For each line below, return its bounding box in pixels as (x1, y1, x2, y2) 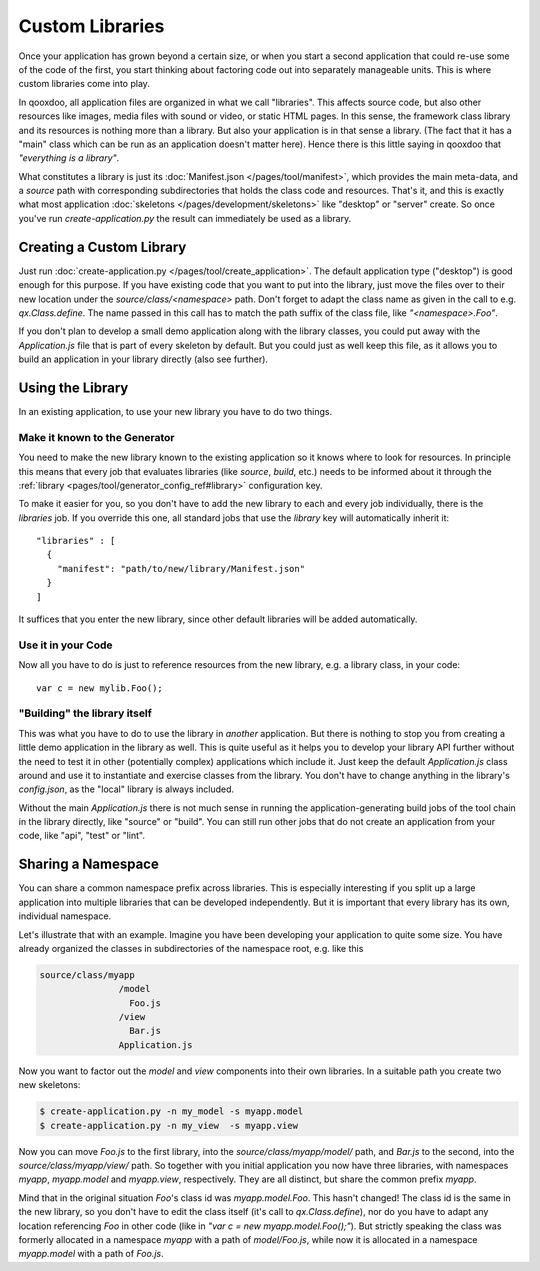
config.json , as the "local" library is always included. (18, 783, 235, 795)
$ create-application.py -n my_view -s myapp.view (39, 1120, 299, 1131)
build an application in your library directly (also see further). (18, 353, 269, 365)
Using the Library (18, 379, 129, 396)
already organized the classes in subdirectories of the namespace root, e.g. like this (18, 942, 364, 954)
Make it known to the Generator (18, 430, 175, 444)
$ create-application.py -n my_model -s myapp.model (39, 1106, 304, 1117)
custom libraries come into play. (18, 78, 150, 90)
